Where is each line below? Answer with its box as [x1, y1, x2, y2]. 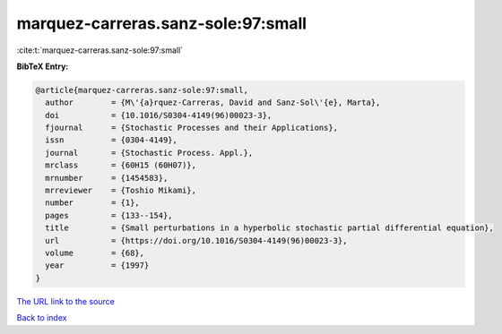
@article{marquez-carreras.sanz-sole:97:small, [35, 85, 248, 95]
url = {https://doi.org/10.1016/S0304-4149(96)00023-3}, [45, 236, 348, 245]
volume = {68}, [45, 248, 145, 258]
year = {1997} [45, 261, 150, 270]
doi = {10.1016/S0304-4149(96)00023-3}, [45, 110, 273, 120]
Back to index [16, 313, 67, 323]
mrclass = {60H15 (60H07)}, [45, 160, 197, 170]
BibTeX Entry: [16, 61, 69, 72]
